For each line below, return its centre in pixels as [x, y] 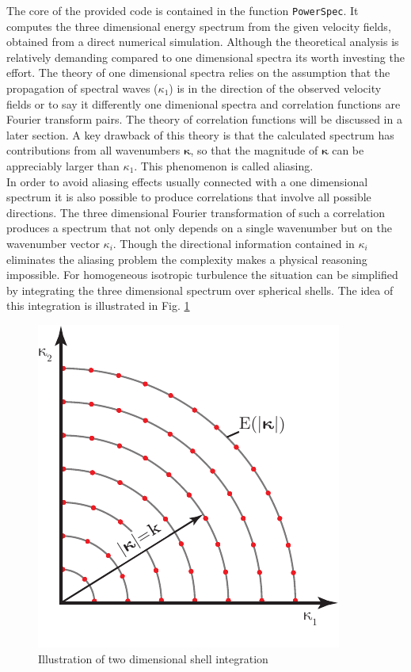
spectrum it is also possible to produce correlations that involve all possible [189, 197]
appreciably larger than [63, 166]
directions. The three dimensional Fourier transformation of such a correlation [196, 212]
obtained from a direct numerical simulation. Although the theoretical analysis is [203, 42]
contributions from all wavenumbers [93, 150]
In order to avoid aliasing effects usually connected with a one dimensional [187, 181]
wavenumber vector [53, 243]
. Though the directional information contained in [234, 243]
